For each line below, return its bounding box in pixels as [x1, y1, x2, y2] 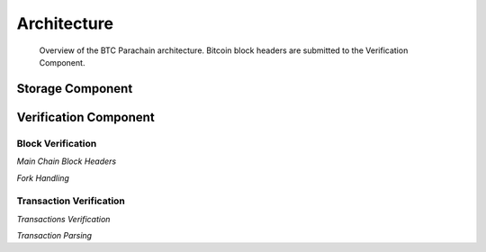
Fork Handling [16, 172, 69, 184]
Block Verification [16, 137, 97, 149]
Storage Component [16, 81, 133, 96]
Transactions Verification [16, 213, 111, 224]
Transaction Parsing [16, 230, 93, 241]
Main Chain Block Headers [16, 156, 117, 166]
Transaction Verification [16, 194, 126, 207]
